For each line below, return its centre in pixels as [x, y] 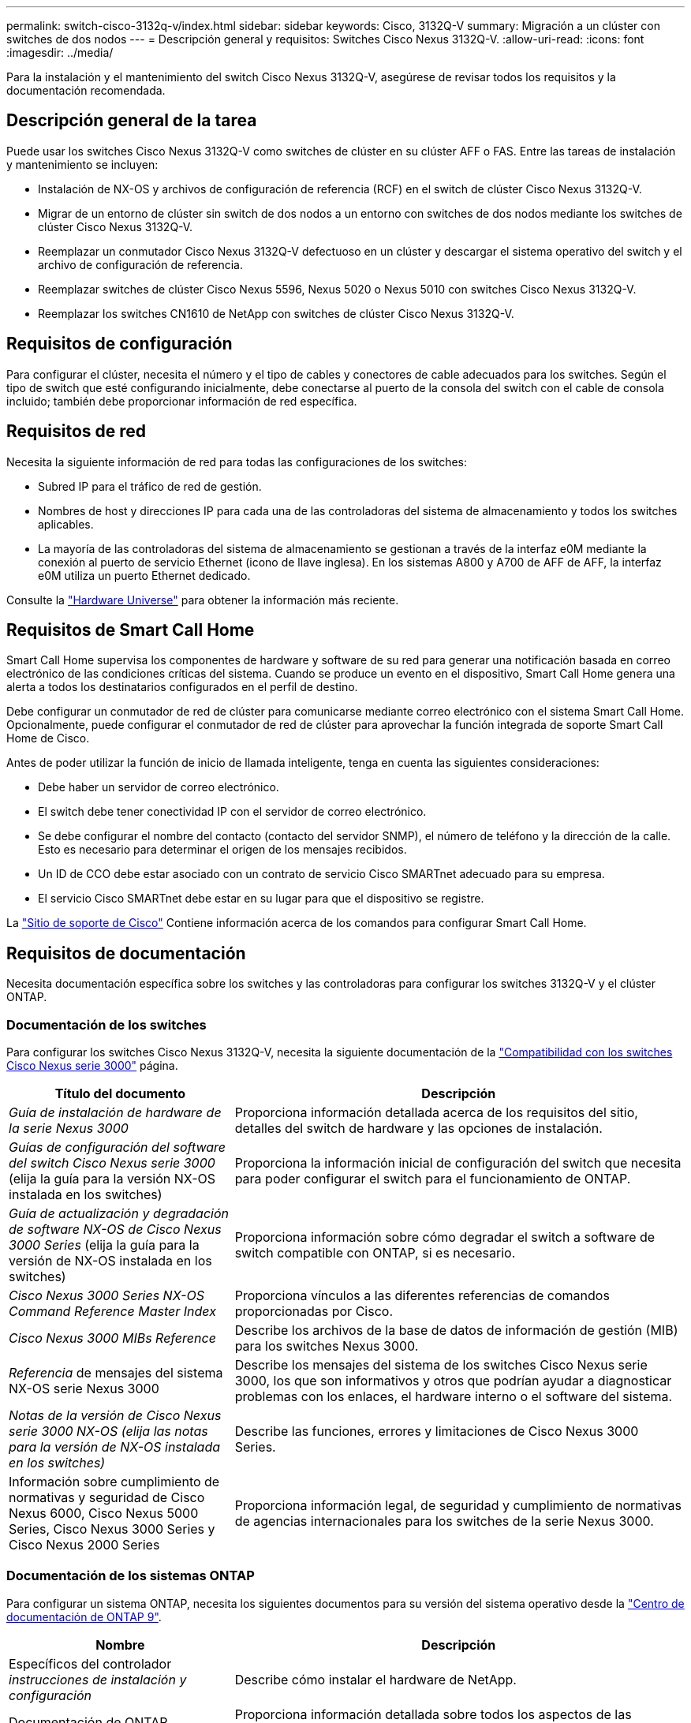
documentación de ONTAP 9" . [84, 1616]
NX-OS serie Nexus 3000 [84, 1388]
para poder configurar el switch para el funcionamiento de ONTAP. [433, 1178]
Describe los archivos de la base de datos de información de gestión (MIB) [456, 1330]
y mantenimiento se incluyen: [82, 164]
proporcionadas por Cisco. [314, 1311]
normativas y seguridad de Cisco [107, 1497]
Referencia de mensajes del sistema [116, 1372]
